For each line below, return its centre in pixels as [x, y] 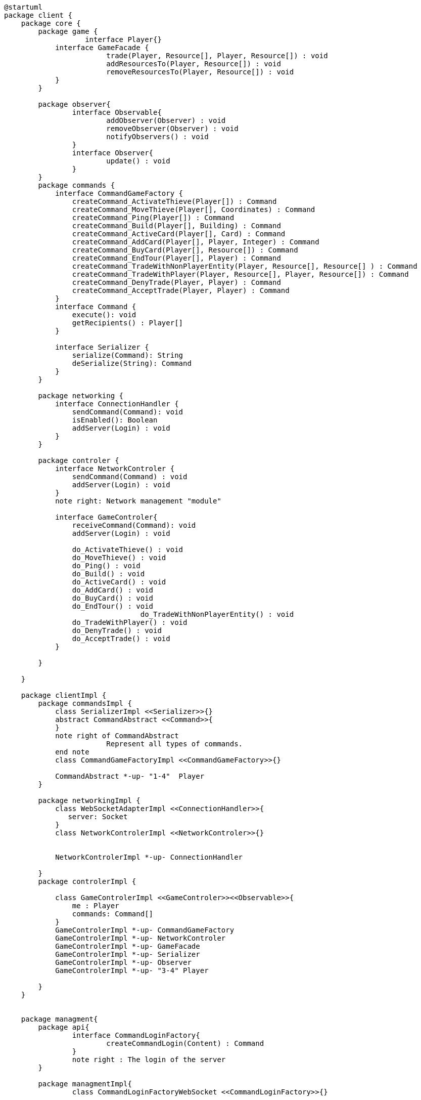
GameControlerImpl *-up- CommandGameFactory [145, 930]
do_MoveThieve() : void [119, 558]
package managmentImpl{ [85, 1084]
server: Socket [98, 817]
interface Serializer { [102, 347]
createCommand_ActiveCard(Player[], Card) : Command [179, 234]
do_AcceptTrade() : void [121, 639]
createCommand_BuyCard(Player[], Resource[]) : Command [185, 250]
